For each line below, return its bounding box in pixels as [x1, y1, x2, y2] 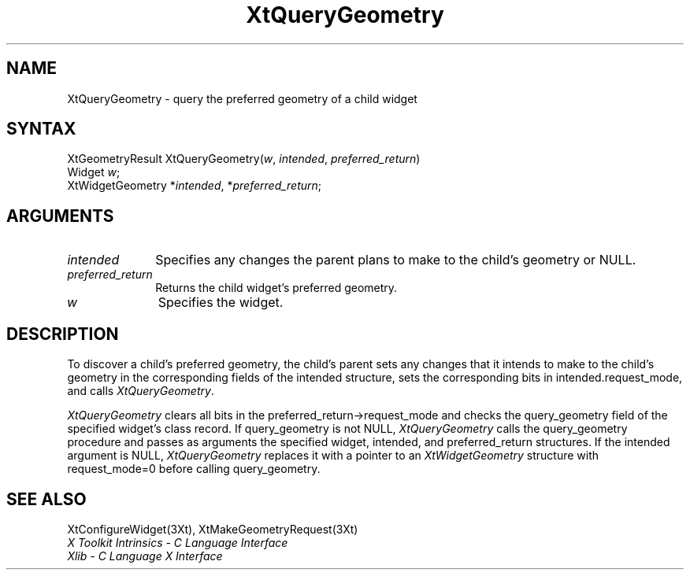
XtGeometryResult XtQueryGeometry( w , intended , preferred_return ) [67, 152, 421, 166]
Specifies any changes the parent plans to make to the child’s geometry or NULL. [155, 252, 636, 268]
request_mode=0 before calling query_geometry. [67, 462, 321, 476]
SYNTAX [6, 119, 76, 139]
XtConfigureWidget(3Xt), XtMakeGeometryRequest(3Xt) [67, 522, 358, 536]
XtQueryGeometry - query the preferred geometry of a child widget [67, 91, 417, 105]
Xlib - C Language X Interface [67, 548, 223, 563]
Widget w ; [67, 165, 121, 179]
